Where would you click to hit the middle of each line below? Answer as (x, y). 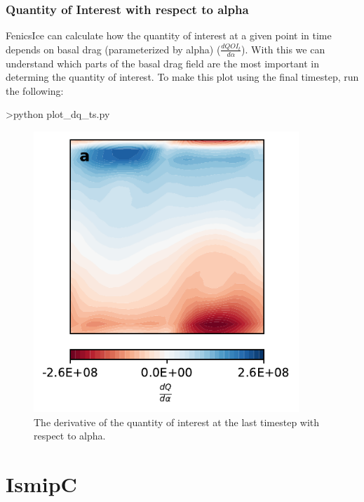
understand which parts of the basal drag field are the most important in (162, 63)
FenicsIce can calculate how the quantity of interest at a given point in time (169, 35)
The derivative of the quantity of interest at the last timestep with (177, 422)
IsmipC (41, 483)
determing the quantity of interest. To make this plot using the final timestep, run (182, 77)
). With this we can (283, 49)
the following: (35, 90)
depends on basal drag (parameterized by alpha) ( (113, 49)
